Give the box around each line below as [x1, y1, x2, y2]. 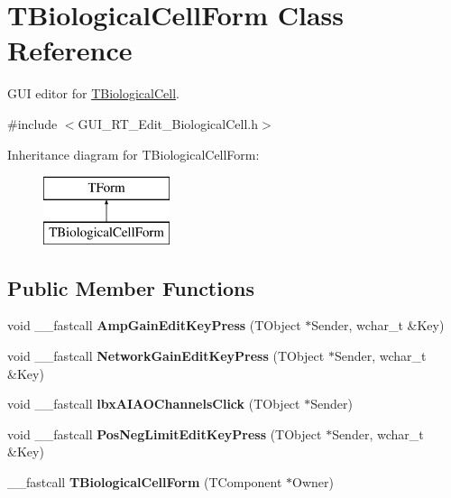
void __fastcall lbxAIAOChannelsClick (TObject [7, 394, 300, 413]
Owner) [292, 473, 335, 492]
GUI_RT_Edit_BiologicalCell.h [78, 114, 258, 133]
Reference [7, 32, 133, 69]
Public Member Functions [7, 273, 254, 301]
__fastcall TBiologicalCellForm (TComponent [7, 473, 282, 492]
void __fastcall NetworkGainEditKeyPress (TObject [7, 346, 325, 365]
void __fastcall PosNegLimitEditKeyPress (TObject [7, 424, 322, 443]
